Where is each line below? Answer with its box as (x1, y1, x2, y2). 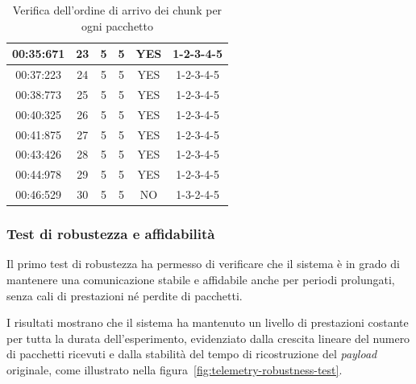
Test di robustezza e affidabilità (6, 224, 215, 244)
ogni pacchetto (81, 17, 153, 34)
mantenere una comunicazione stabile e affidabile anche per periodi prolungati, (6, 271, 395, 287)
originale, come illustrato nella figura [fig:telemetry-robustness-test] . (6, 361, 343, 378)
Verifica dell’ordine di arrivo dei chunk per (12, 2, 223, 18)
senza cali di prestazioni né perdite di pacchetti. (6, 287, 243, 303)
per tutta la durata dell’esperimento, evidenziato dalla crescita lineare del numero (6, 329, 410, 346)
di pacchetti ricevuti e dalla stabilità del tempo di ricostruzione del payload (6, 345, 377, 362)
